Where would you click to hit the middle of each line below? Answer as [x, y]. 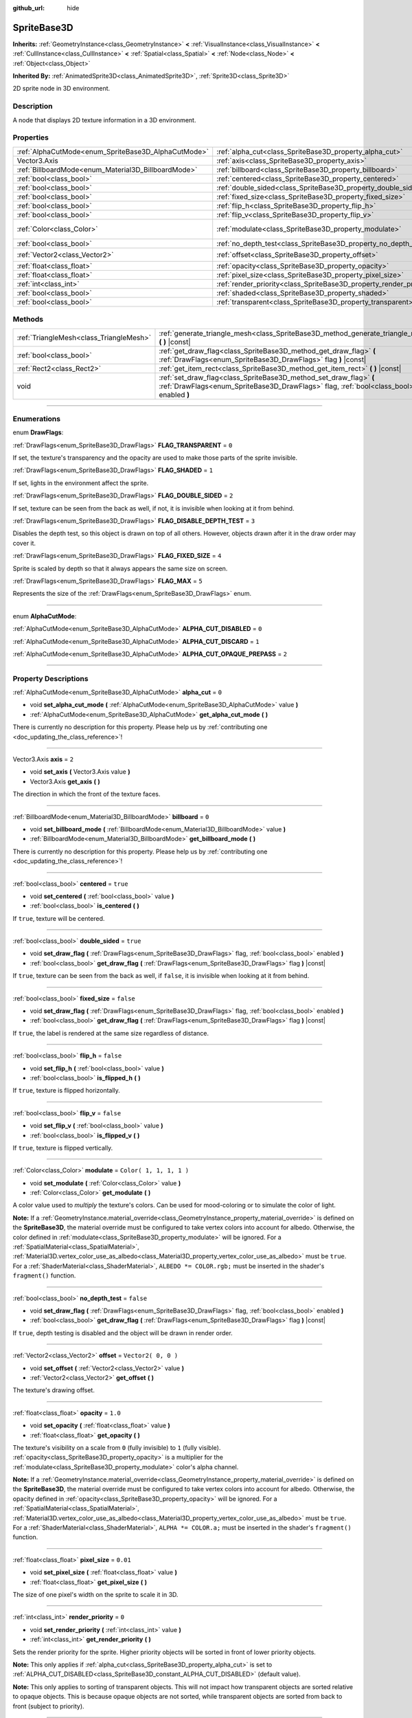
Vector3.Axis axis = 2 [43, 759]
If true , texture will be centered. [59, 918]
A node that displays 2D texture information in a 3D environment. [104, 120]
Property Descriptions [50, 678]
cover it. [24, 543]
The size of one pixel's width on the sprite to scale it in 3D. [95, 1594]
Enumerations [37, 419]
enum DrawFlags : [38, 432]
